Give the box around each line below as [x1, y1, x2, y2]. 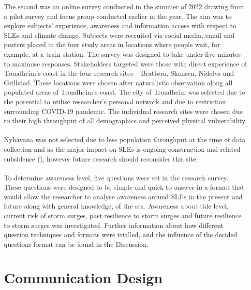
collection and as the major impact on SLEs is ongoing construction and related [4, 144, 241, 154]
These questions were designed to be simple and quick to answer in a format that [4, 182, 245, 192]
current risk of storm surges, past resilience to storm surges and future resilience [4, 210, 242, 221]
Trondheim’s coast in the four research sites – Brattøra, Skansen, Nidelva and [4, 68, 234, 78]
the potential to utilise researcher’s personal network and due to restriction [4, 96, 226, 106]
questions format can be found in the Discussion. [4, 239, 148, 249]
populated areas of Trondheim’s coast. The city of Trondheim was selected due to [4, 87, 246, 97]
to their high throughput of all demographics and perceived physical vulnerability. [4, 115, 247, 126]
